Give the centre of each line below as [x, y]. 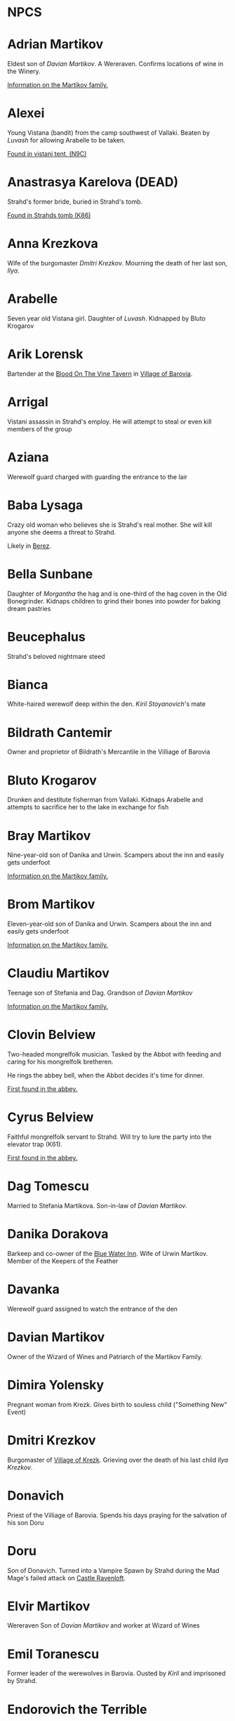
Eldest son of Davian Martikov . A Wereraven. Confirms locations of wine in [115, 64]
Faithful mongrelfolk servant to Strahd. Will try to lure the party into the [109, 1137]
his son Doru [26, 1522]
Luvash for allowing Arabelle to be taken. [66, 140]
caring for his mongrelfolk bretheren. [60, 1062]
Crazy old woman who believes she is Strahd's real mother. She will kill [110, 525]
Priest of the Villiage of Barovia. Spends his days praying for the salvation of [117, 1515]
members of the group [40, 428]
